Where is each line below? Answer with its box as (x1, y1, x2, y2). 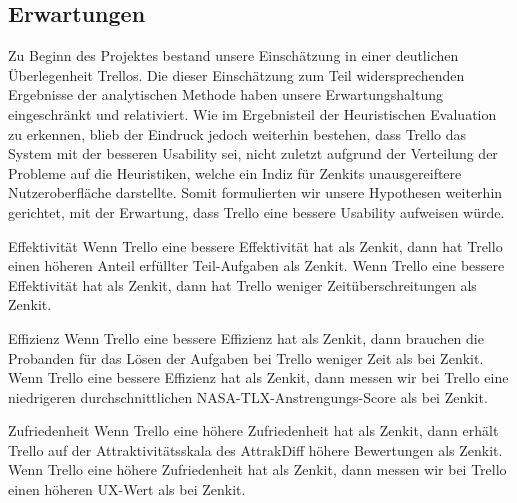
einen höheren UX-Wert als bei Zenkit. (8, 479, 246, 500)
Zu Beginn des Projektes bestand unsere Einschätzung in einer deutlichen (8, 45, 459, 66)
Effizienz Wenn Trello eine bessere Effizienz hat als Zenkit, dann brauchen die (8, 327, 484, 348)
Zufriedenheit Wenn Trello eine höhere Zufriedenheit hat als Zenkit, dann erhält (8, 420, 499, 441)
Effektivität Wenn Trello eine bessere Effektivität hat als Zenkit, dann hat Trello (8, 235, 503, 256)
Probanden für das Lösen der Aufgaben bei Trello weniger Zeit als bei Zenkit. (8, 347, 484, 368)
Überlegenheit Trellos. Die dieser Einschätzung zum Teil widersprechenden (8, 64, 465, 85)
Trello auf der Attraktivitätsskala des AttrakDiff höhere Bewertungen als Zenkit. (8, 439, 503, 460)
